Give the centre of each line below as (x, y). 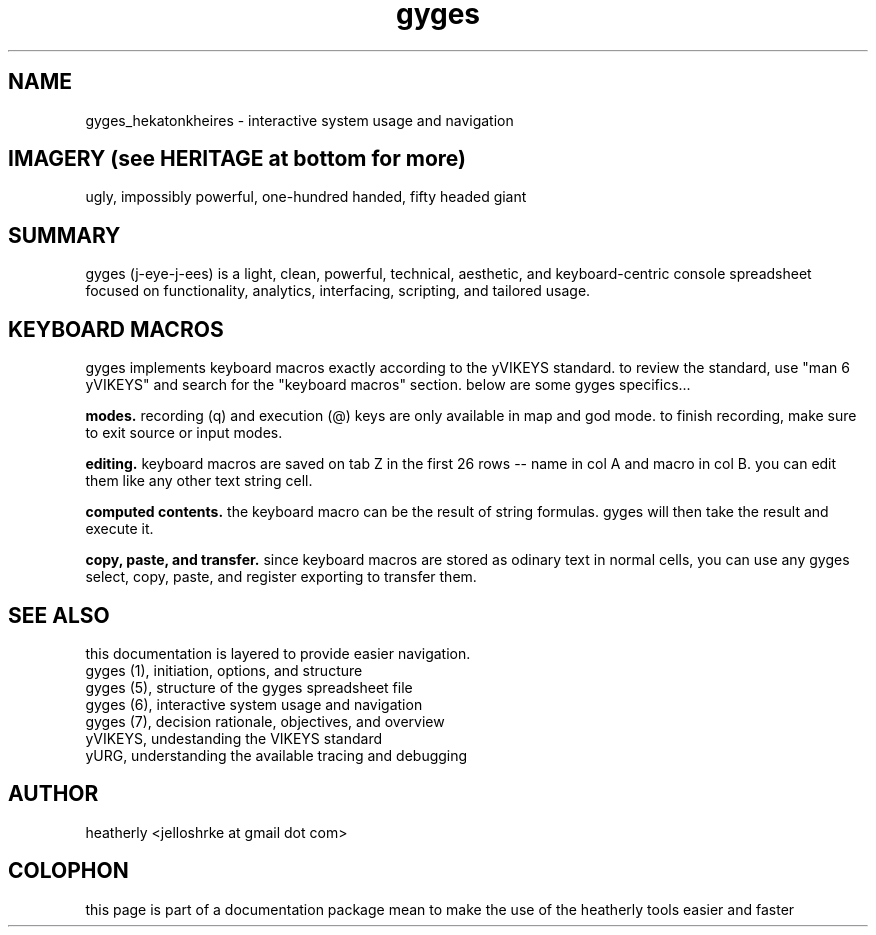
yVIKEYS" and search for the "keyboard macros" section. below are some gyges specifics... (388, 385)
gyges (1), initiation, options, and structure (224, 670)
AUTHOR (53, 794)
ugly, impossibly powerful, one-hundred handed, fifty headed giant (306, 197)
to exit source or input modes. (184, 433)
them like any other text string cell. (199, 481)
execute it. (119, 529)
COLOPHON (68, 871)
